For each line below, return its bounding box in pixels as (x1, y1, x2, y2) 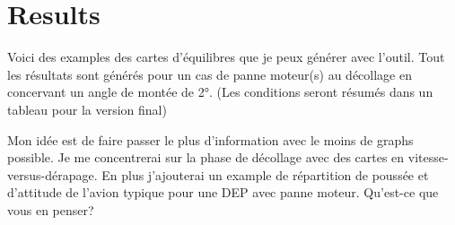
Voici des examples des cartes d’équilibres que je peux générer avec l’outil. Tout (7, 48, 445, 66)
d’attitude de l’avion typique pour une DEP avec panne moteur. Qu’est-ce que (7, 183, 439, 202)
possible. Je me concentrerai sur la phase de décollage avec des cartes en (7, 148, 405, 167)
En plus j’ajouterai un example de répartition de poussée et (101, 165, 429, 184)
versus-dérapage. (7, 165, 98, 184)
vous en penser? (7, 200, 94, 219)
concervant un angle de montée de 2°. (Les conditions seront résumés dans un (7, 82, 433, 101)
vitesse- (407, 148, 449, 167)
